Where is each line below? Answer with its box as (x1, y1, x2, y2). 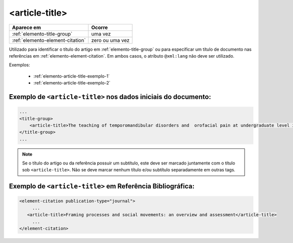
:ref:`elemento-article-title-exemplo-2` (33, 80, 111, 86)
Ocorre (91, 24, 108, 31)
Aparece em (12, 24, 41, 31)
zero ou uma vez (91, 37, 130, 43)
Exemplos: (9, 62, 30, 68)
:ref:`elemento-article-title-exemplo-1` (33, 73, 110, 79)
